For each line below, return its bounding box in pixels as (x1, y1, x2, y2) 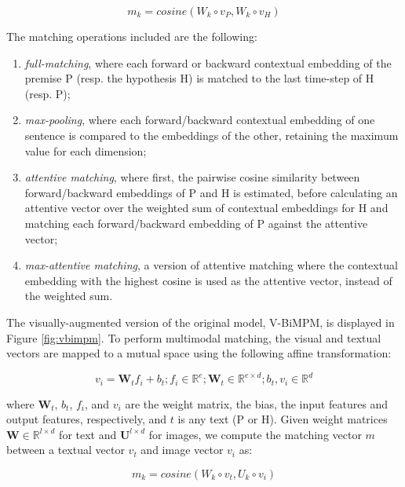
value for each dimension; (24, 142, 147, 159)
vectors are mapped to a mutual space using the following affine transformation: (6, 345, 392, 361)
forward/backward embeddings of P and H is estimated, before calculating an (24, 184, 398, 200)
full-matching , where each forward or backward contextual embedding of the (24, 54, 392, 71)
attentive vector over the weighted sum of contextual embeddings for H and (24, 200, 389, 216)
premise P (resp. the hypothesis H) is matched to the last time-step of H (24, 70, 374, 86)
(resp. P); (24, 85, 71, 101)
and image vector (140, 441, 224, 458)
